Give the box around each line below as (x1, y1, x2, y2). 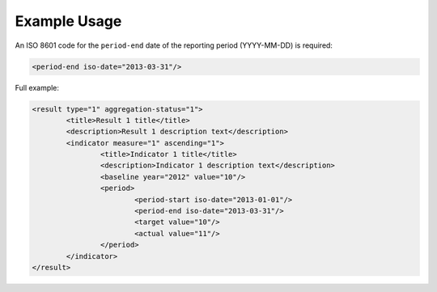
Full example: (15, 83, 60, 92)
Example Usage (15, 12, 122, 30)
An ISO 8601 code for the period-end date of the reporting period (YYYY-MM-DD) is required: (15, 40, 333, 50)
